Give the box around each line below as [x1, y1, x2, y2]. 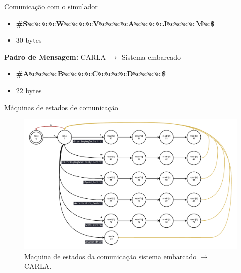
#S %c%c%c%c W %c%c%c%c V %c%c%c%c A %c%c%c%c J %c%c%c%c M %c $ [16, 18, 215, 28]
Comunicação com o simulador [4, 1, 98, 11]
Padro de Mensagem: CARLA [4, 51, 106, 62]
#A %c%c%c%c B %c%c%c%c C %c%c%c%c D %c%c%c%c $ [16, 68, 166, 79]
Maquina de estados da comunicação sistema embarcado [24, 251, 197, 261]
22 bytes [16, 85, 42, 96]
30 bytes [16, 35, 42, 45]
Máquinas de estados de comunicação [4, 102, 118, 112]
